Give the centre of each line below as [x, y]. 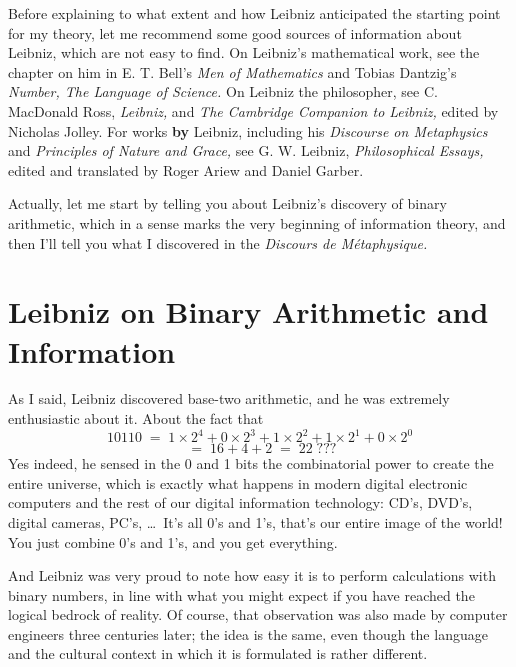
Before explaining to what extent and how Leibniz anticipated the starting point [254, 13]
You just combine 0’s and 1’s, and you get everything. [173, 541]
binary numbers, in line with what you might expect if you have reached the [241, 594]
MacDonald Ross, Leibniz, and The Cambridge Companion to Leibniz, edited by [253, 110]
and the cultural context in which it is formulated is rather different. [218, 653]
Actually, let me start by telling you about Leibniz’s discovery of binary [227, 203]
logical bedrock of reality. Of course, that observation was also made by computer [258, 614]
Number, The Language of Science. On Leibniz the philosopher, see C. [223, 91]
